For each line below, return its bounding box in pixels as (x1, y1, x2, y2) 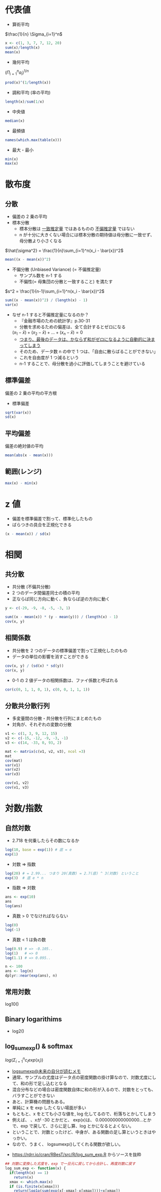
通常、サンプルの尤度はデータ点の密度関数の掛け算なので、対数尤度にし (12, 1074, 157, 1080)
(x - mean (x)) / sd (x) (5, 531, 51, 536)
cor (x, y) (5, 668, 25, 673)
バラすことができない (12, 1093, 55, 1099)
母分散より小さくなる (19, 238, 62, 244)
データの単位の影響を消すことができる (12, 654, 89, 659)
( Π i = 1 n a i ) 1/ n (5, 69, 29, 77)
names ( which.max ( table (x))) (5, 137, 62, 142)
